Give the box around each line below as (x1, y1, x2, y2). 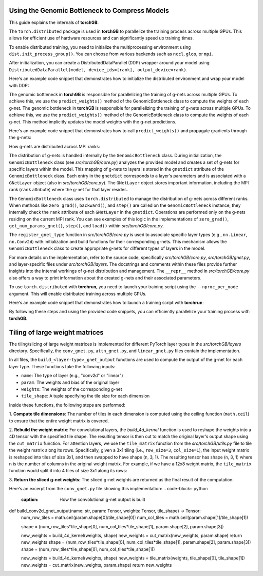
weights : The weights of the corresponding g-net (21, 386, 122, 392)
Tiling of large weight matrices (9, 328, 104, 337)
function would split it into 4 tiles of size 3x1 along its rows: (9, 468, 128, 474)
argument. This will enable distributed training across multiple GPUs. (9, 291, 147, 297)
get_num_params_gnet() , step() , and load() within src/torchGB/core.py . (9, 223, 164, 229)
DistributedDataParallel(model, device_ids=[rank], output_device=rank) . (9, 66, 188, 73)
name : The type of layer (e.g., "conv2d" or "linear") (21, 373, 124, 378)
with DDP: (9, 82, 29, 88)
